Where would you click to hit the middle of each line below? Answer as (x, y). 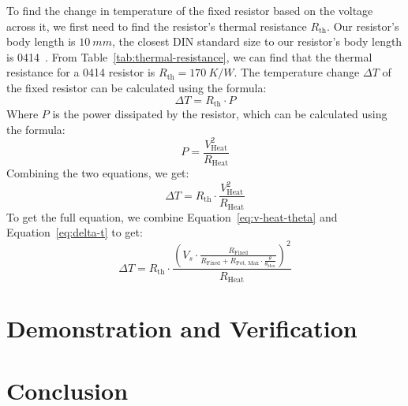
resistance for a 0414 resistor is (81, 72)
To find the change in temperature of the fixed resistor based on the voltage (190, 10)
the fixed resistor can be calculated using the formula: (137, 87)
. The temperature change (297, 72)
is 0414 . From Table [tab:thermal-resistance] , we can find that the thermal (189, 56)
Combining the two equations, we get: (98, 173)
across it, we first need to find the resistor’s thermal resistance (157, 26)
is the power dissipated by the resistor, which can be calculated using (220, 114)
